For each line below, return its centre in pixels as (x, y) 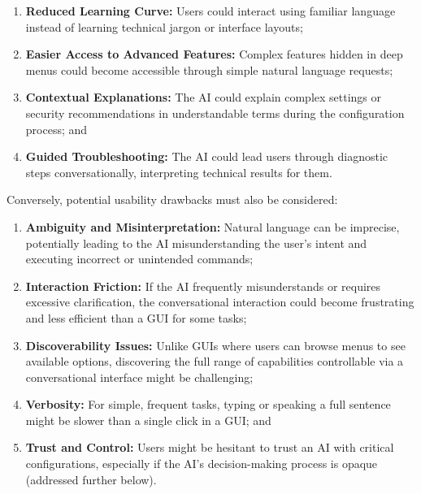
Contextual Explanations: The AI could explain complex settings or (204, 97)
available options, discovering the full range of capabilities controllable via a (215, 361)
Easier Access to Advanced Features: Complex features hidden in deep (214, 54)
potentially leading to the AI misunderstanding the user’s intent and (196, 243)
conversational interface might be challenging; (139, 377)
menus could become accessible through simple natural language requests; (209, 69)
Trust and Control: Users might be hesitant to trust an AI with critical (210, 447)
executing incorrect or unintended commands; (139, 259)
